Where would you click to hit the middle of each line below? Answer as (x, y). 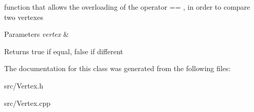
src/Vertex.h (24, 85)
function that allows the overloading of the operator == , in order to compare (127, 7)
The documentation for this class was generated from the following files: (117, 68)
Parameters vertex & (37, 34)
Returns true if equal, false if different (64, 51)
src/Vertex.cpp (27, 103)
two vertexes (24, 17)
